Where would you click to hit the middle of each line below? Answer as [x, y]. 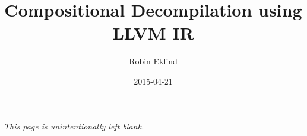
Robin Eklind [153, 61]
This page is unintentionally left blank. [74, 126]
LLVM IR [153, 33]
